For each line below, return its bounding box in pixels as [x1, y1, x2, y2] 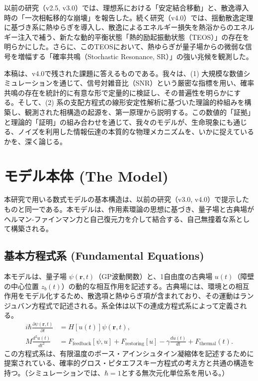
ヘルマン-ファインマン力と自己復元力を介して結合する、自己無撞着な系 [4, 213, 236, 224]
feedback [73, 341, 91, 347]
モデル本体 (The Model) [4, 165, 169, 186]
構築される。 [10, 223, 53, 234]
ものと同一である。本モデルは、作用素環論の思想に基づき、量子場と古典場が [4, 204, 254, 214]
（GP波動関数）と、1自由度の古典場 [94, 271, 213, 282]
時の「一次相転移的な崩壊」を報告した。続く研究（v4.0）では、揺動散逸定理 [4, 12, 254, 22]
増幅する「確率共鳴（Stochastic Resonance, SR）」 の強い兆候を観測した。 [17, 51, 253, 61]
